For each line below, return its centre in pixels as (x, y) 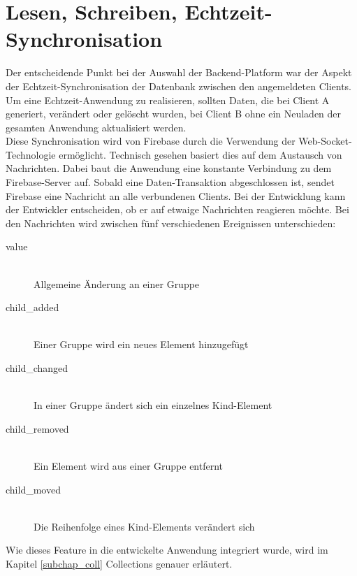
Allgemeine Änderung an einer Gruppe (117, 283)
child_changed (37, 368)
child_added (32, 307)
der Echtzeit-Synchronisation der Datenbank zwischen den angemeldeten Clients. (179, 86)
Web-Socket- (325, 141)
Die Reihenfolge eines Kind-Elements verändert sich (144, 526)
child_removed (37, 428)
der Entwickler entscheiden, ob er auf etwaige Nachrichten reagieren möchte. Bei (177, 209)
